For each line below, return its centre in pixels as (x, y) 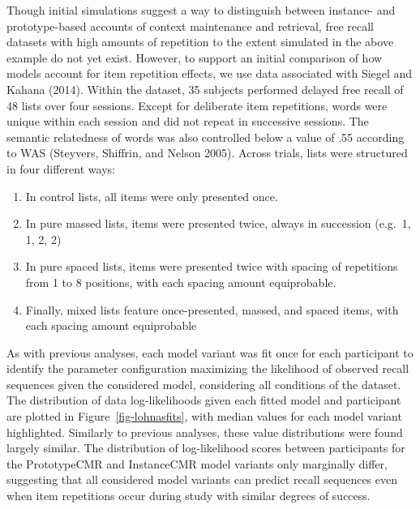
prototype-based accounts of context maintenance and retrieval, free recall (190, 26)
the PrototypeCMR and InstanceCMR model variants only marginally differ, (197, 463)
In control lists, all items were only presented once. (152, 196)
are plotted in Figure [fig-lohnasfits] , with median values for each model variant (204, 416)
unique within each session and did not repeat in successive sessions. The (188, 121)
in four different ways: (61, 168)
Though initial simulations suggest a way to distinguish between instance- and (201, 10)
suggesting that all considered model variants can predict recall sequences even (202, 479)
